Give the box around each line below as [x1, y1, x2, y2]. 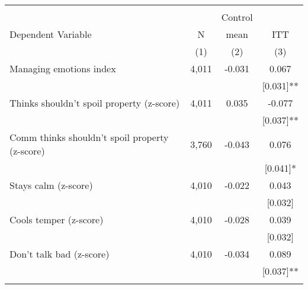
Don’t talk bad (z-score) [9, 247, 110, 261]
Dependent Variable [9, 27, 92, 41]
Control [221, 10, 253, 24]
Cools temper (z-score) [9, 213, 104, 226]
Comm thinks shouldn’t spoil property [9, 130, 169, 144]
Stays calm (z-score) [9, 178, 93, 192]
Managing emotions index [9, 62, 116, 75]
